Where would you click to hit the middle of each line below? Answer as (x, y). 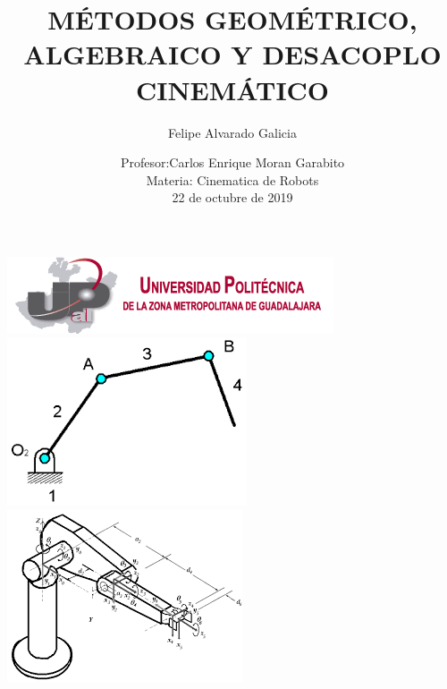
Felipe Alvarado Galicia (232, 132)
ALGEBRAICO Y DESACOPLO (232, 54)
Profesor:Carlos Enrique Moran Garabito (232, 162)
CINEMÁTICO (232, 89)
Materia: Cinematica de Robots (232, 179)
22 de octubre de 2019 (232, 197)
